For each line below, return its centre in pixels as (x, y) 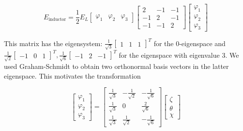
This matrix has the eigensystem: (53, 43)
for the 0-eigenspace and (190, 43)
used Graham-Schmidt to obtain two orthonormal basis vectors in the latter (116, 66)
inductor (57, 20)
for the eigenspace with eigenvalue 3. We (179, 55)
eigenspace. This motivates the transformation (72, 75)
